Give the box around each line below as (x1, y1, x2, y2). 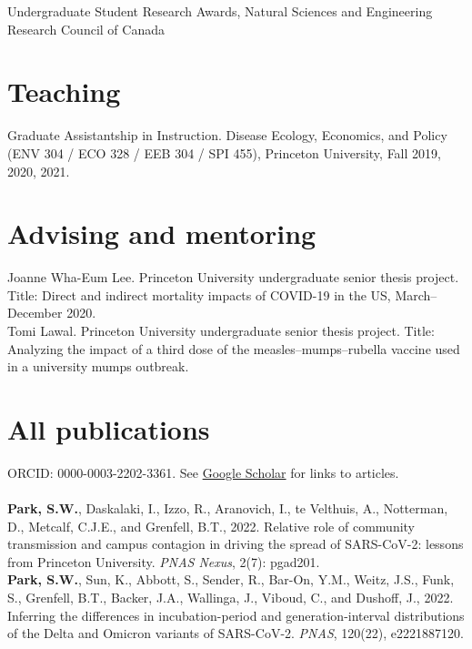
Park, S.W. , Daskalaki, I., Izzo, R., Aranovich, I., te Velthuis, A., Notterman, (7, 499, 448, 518)
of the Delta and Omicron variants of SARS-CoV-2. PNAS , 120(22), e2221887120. (7, 624, 464, 643)
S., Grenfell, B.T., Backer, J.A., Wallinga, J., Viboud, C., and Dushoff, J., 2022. (7, 588, 454, 607)
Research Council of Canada (7, 19, 165, 38)
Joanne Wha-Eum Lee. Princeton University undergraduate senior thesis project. (7, 268, 459, 287)
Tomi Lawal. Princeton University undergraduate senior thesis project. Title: (7, 321, 435, 340)
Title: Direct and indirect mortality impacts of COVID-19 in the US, (7, 285, 391, 304)
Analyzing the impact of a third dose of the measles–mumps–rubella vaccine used (7, 339, 460, 358)
